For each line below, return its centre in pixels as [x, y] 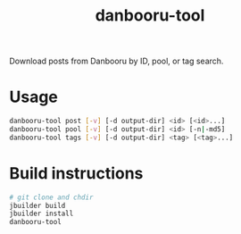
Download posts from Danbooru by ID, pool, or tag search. [116, 61]
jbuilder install [42, 214]
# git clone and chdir [51, 197]
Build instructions [76, 173]
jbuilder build [37, 205]
